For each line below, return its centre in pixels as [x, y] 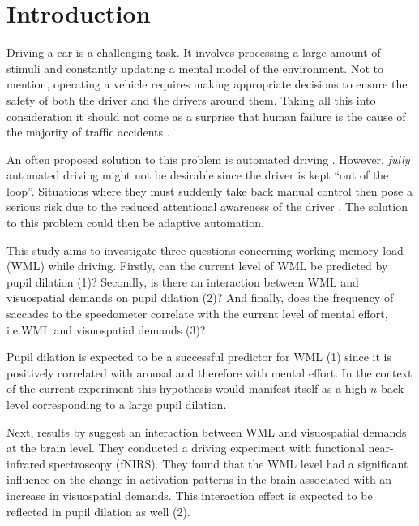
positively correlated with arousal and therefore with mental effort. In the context [209, 372]
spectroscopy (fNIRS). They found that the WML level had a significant [229, 463]
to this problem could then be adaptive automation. [135, 223]
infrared [26, 463]
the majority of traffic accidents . [88, 132]
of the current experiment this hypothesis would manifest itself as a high [187, 388]
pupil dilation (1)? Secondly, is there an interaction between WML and [183, 281]
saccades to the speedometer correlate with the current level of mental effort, [197, 314]
